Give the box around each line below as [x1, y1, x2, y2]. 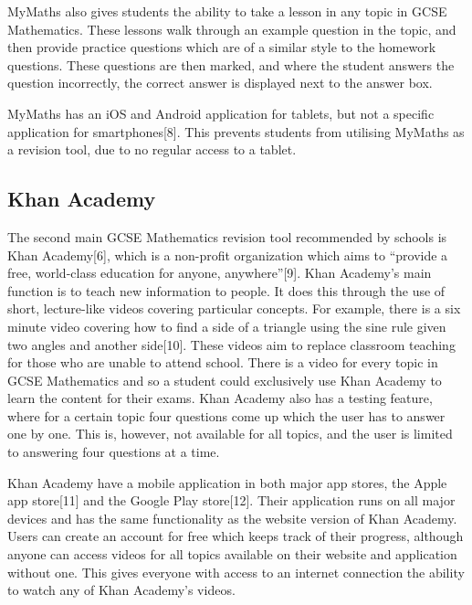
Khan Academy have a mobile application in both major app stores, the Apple [7, 472, 447, 492]
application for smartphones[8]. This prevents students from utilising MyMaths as [7, 122, 465, 141]
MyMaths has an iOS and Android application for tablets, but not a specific [7, 103, 435, 122]
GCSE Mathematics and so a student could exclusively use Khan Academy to [7, 370, 442, 389]
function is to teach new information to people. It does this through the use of [7, 281, 446, 300]
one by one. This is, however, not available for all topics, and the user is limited [7, 424, 453, 443]
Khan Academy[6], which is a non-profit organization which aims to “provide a [7, 245, 448, 264]
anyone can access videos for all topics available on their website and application [7, 545, 457, 564]
